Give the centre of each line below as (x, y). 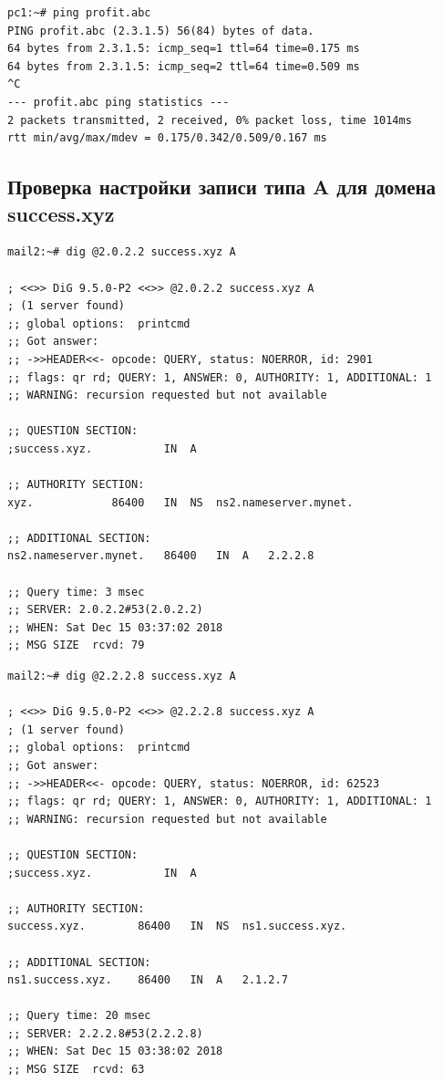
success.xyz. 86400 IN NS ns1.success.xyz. (177, 926)
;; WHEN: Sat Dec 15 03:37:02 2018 (115, 627)
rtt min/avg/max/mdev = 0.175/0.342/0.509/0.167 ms (167, 138)
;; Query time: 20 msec (79, 1016)
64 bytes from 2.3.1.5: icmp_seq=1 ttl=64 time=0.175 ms (184, 49)
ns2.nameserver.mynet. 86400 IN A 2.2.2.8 (161, 556)
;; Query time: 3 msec (76, 592)
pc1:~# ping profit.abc (79, 13)
